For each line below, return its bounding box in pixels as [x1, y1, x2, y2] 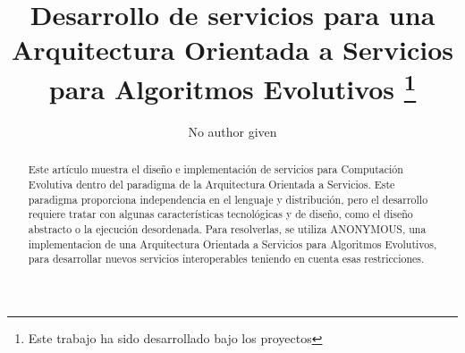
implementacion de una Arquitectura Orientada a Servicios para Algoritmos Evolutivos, [28, 236, 437, 251]
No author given [188, 122, 277, 140]
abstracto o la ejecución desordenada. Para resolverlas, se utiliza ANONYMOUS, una [28, 221, 427, 236]
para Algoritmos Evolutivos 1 [48, 66, 417, 106]
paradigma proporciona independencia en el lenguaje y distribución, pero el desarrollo [28, 191, 428, 206]
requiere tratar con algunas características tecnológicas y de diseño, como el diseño [28, 206, 413, 222]
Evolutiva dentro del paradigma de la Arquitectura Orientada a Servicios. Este [28, 176, 395, 191]
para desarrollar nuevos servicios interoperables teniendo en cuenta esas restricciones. [28, 251, 425, 266]
